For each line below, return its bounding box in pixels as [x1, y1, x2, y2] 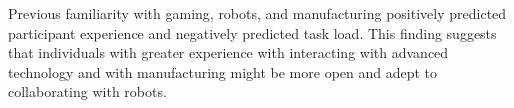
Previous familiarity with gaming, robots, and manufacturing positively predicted [8, 3, 507, 23]
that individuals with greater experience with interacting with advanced [8, 42, 449, 63]
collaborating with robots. [8, 81, 167, 102]
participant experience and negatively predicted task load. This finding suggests [8, 22, 497, 43]
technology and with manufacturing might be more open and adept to [8, 61, 438, 82]
